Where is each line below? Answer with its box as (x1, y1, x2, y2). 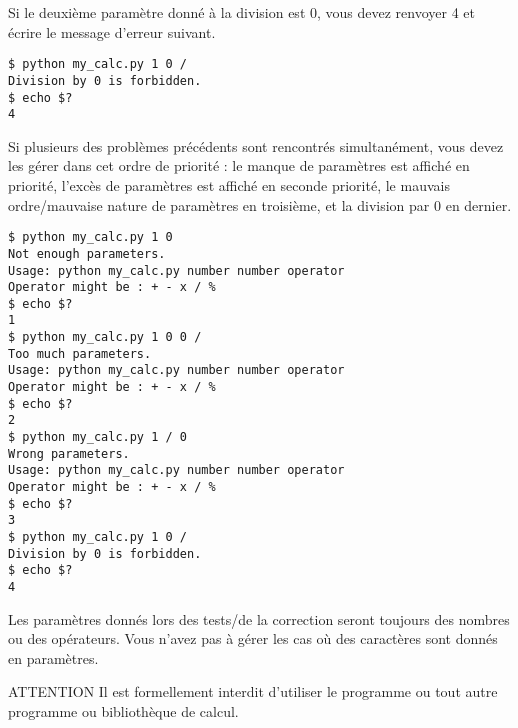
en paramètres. (8, 647, 99, 668)
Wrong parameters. (8, 446, 130, 461)
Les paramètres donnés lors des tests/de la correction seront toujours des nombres (8, 608, 510, 629)
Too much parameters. (8, 346, 152, 361)
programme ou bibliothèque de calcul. (8, 701, 239, 721)
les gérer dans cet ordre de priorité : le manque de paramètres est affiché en (8, 155, 470, 176)
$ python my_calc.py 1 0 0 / (8, 330, 202, 345)
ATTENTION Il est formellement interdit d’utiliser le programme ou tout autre (8, 681, 498, 702)
